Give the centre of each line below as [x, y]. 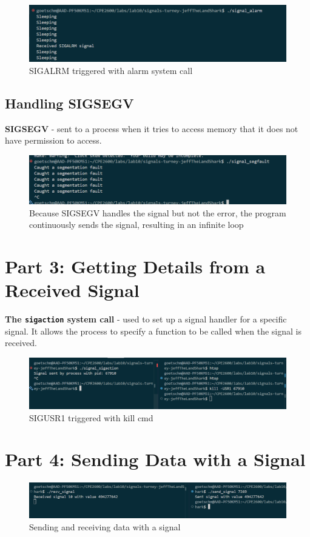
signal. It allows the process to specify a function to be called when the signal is [153, 331]
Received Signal [72, 290]
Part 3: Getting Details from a [135, 266]
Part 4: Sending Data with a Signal [155, 459]
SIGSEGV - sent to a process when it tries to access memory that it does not [152, 128]
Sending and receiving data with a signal [105, 527]
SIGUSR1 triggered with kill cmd [91, 417]
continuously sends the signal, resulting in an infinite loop [136, 225]
